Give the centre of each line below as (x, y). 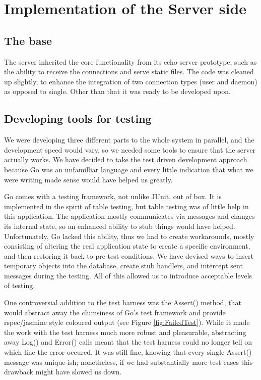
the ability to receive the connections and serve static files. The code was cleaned (129, 72)
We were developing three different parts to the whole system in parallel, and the (129, 140)
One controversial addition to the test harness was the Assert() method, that (123, 302)
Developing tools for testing (78, 118)
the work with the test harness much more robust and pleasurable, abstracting (125, 332)
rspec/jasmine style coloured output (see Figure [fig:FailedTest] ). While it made (127, 322)
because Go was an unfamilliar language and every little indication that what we (129, 169)
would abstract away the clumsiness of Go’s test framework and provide (115, 312)
